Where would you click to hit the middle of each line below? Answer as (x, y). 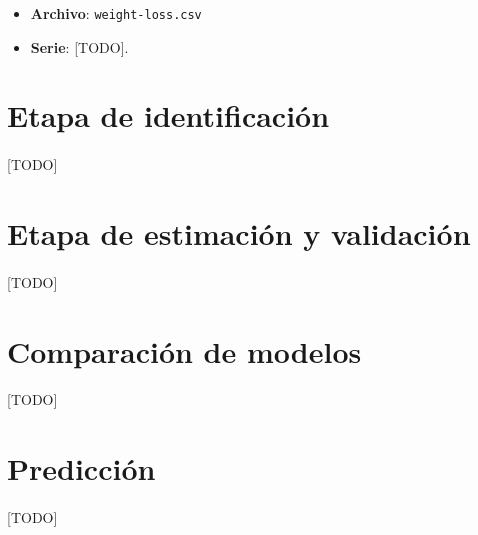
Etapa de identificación (168, 115)
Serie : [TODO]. (79, 46)
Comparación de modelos (184, 350)
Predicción (81, 468)
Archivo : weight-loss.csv (116, 13)
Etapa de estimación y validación (239, 233)
